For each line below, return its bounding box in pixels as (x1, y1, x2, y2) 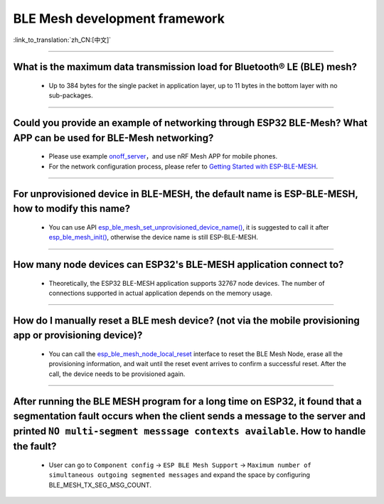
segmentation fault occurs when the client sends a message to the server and (13, 410, 366, 422)
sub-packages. (48, 91, 93, 100)
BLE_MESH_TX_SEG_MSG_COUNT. (48, 481, 152, 489)
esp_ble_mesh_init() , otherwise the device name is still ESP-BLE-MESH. (48, 233, 259, 242)
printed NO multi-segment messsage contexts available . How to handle (13, 425, 366, 437)
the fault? (13, 441, 57, 453)
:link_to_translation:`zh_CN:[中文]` (13, 36, 112, 44)
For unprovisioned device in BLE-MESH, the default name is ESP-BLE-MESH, (13, 188, 358, 200)
